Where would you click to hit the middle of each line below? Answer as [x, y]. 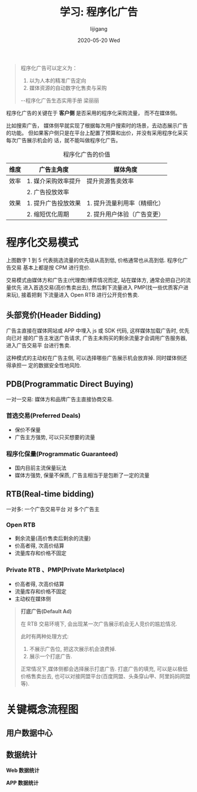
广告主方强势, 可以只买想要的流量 [55, 437]
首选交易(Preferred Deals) [44, 415]
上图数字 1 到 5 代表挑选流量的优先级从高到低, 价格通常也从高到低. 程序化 [94, 260]
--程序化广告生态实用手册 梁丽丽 [60, 100]
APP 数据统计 [22, 783]
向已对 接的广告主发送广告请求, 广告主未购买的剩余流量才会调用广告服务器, [96, 338]
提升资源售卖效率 [110, 181]
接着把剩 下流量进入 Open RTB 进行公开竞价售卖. [80, 294]
